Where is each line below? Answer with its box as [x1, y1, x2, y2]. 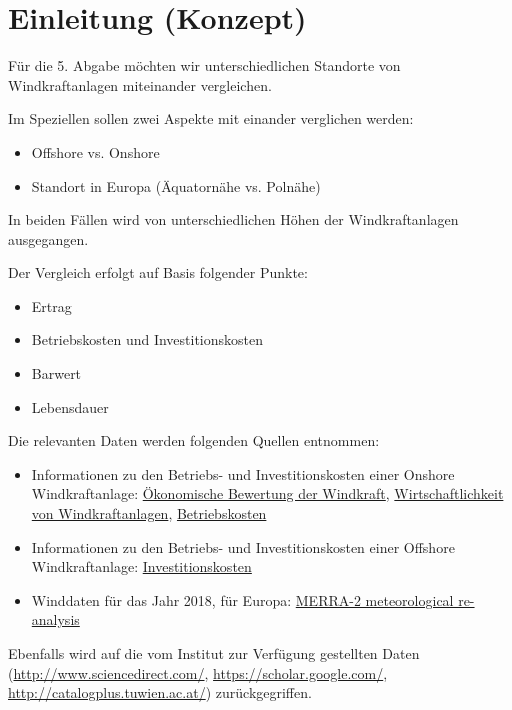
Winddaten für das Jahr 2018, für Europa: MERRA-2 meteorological [31, 589, 454, 610]
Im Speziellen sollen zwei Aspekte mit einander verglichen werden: [8, 108, 414, 129]
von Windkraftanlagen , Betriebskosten [31, 503, 267, 524]
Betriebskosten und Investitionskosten [31, 329, 264, 350]
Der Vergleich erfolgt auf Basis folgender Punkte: [8, 262, 308, 283]
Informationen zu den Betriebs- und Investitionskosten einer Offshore [31, 536, 455, 557]
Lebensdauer [31, 396, 109, 417]
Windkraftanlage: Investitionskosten [31, 556, 252, 577]
